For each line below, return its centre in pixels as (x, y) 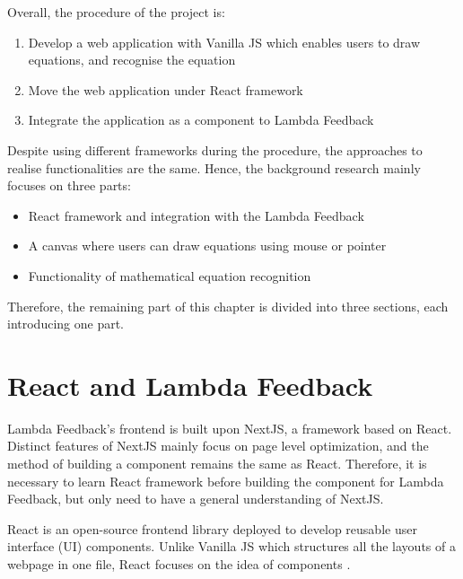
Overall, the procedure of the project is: (116, 12)
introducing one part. (66, 324)
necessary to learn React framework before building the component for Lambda (226, 481)
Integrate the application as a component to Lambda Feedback (201, 120)
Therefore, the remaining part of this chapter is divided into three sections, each (228, 306)
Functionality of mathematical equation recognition (170, 275)
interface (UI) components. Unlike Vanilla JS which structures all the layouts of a (231, 546)
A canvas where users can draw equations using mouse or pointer (207, 246)
